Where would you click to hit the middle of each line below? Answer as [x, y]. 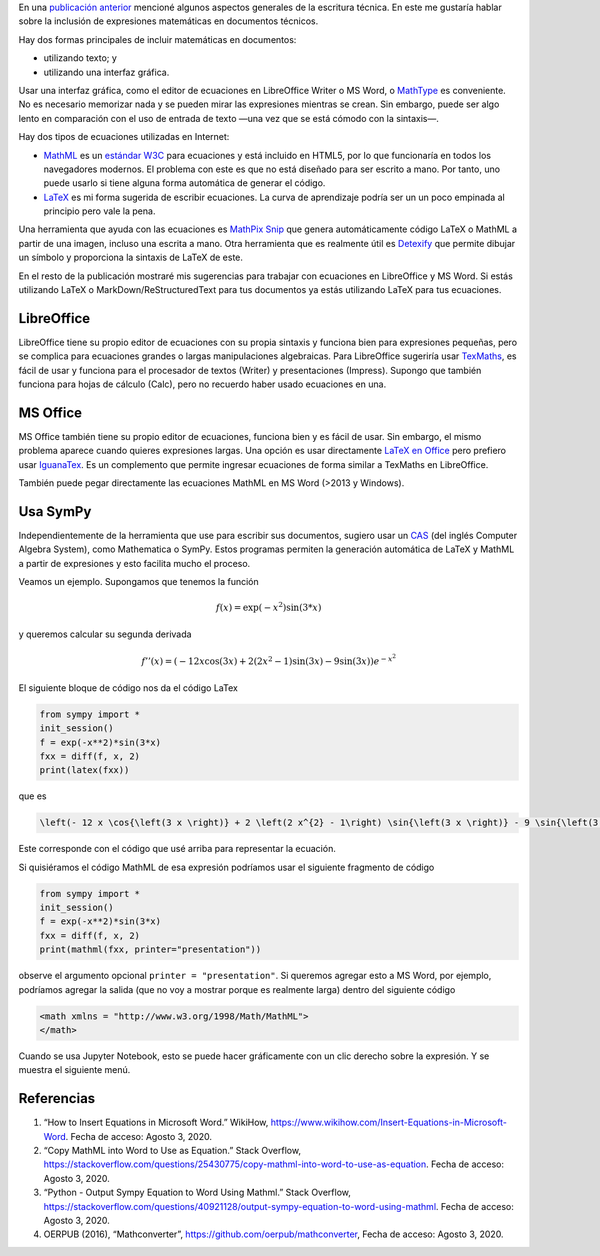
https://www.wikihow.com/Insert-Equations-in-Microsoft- [388, 1122]
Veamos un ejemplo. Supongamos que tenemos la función [138, 582]
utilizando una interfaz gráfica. [106, 72]
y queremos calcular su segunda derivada [105, 634]
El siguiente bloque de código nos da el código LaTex [128, 687]
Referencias [57, 1098]
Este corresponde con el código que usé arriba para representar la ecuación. [177, 849]
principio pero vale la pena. [99, 211]
